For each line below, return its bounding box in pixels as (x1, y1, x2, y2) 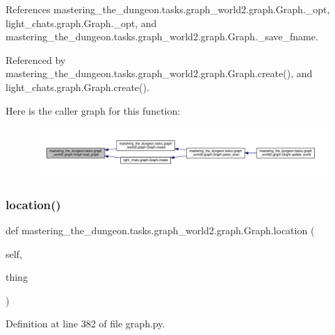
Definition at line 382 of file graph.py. (6, 316, 165, 331)
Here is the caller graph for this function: (6, 103, 181, 117)
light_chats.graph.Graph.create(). (6, 79, 149, 94)
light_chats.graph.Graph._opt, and (6, 15, 157, 30)
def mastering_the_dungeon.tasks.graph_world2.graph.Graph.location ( (6, 223, 315, 238)
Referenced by (6, 52, 66, 67)
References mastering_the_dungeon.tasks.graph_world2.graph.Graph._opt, (6, 2, 330, 16)
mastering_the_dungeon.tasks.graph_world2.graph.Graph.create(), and (6, 66, 313, 81)
